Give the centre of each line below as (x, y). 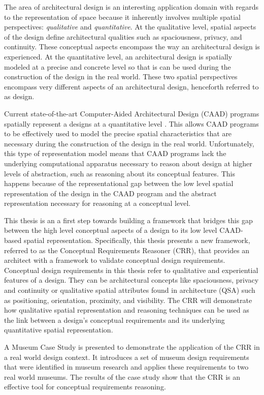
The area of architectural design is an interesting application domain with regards (131, 7)
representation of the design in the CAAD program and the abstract (110, 193)
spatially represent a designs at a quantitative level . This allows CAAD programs (131, 123)
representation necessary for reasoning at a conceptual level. (97, 203)
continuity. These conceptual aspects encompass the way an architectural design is (132, 47)
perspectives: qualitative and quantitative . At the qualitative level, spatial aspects (130, 27)
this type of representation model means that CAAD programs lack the (115, 153)
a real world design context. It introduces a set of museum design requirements (127, 357)
